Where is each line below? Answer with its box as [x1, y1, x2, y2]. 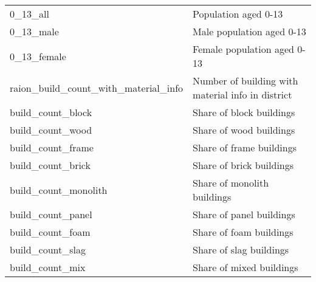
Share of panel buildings [193, 207, 295, 221]
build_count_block [10, 105, 92, 119]
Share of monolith [193, 176, 269, 190]
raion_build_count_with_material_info [10, 80, 184, 95]
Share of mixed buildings [193, 260, 298, 274]
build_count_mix [10, 260, 86, 274]
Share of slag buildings [193, 242, 289, 256]
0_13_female [10, 49, 66, 63]
